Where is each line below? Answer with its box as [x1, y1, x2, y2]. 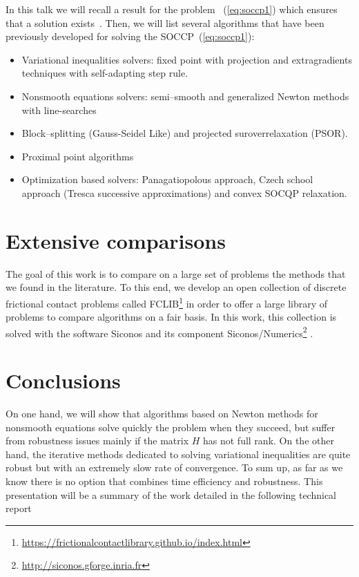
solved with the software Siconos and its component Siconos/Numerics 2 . [6, 323, 313, 340]
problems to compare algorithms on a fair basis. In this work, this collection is [6, 310, 337, 324]
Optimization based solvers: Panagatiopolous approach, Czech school [21, 172, 313, 187]
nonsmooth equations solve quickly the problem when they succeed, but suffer [6, 419, 336, 434]
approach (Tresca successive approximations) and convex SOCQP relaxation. [21, 185, 347, 200]
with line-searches [21, 102, 97, 117]
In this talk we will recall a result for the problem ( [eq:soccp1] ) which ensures [6, 2, 338, 16]
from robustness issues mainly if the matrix [6, 433, 189, 448]
